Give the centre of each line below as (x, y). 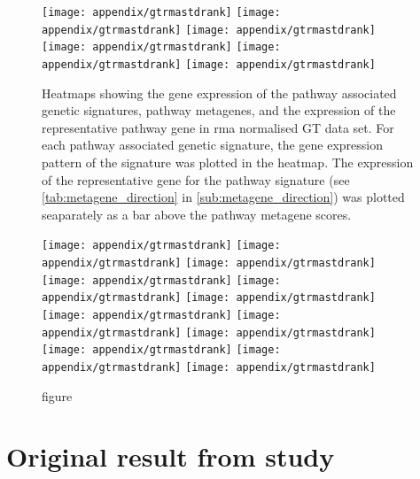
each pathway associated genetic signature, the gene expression (213, 145)
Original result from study (171, 456)
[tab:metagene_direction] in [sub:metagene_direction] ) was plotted (223, 197)
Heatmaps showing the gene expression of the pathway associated (219, 93)
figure (57, 395)
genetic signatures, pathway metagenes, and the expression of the (219, 110)
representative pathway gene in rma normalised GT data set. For (218, 127)
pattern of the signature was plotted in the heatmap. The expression (228, 162)
